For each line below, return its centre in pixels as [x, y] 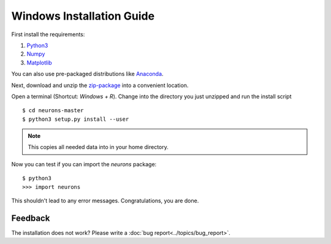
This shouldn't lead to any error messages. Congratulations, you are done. [105, 201]
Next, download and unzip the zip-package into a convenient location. [100, 85]
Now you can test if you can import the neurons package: [84, 164]
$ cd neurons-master [53, 111]
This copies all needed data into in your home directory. [98, 147]
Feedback [31, 218]
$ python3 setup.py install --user [76, 119]
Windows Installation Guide [83, 16]
